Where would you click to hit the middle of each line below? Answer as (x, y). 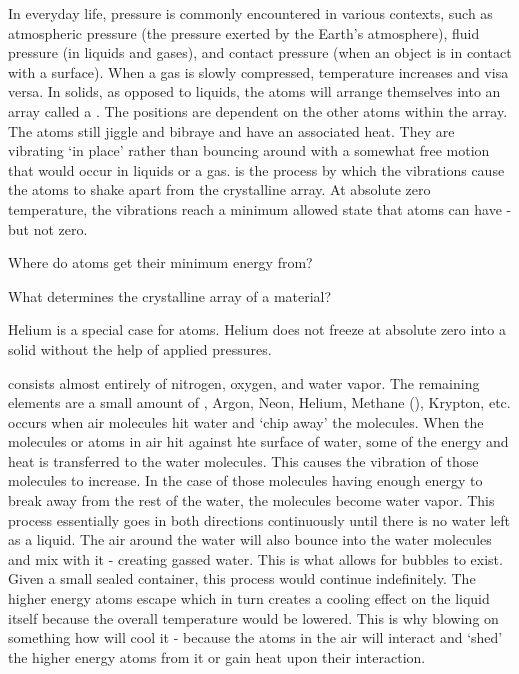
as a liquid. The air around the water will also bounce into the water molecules (250, 539)
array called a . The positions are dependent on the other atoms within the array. (258, 110)
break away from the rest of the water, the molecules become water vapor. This (251, 500)
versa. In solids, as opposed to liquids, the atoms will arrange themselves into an (254, 91)
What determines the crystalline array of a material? (170, 295)
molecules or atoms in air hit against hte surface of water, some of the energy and (258, 441)
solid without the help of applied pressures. (140, 348)
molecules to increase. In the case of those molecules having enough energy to (245, 480)
